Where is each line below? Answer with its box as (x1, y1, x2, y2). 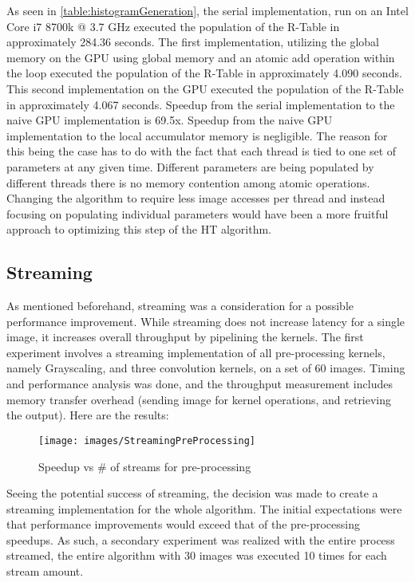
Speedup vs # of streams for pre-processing (38, 458, 251, 474)
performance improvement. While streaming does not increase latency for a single (6, 313, 405, 329)
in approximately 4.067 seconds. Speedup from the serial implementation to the (6, 96, 395, 112)
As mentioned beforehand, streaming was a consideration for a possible (6, 297, 354, 314)
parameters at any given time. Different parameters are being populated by (6, 158, 374, 175)
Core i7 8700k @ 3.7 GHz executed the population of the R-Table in (6, 18, 340, 34)
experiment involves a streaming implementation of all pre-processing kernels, (6, 344, 385, 360)
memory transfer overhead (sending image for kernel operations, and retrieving (6, 391, 392, 407)
